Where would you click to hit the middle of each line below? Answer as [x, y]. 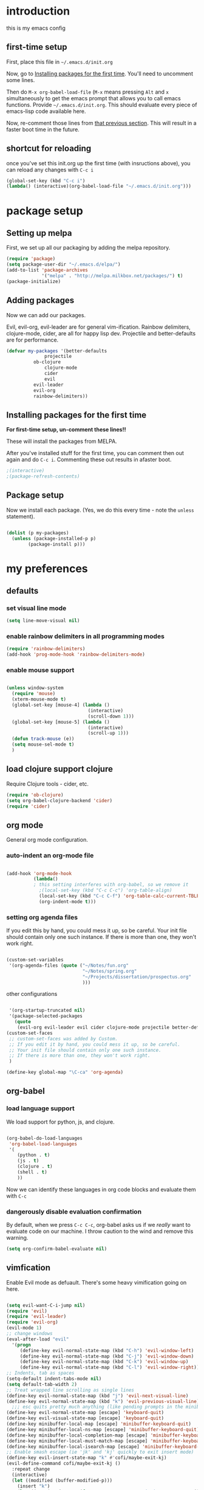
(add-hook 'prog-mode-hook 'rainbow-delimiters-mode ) [76, 654]
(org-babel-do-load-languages [45, 1138]
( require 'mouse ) [34, 694]
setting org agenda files [42, 917]
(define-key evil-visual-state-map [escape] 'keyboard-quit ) [85, 1418]
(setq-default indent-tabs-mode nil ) [54, 1379]
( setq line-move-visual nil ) [43, 621]
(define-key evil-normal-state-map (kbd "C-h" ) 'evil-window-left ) [107, 1350]
